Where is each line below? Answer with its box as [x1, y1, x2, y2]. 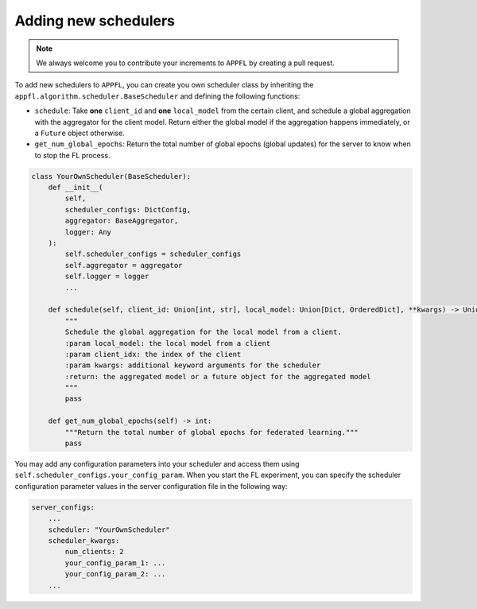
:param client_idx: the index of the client [64, 350, 242, 359]
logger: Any [64, 227, 111, 236]
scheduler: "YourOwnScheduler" [48, 525, 170, 534]
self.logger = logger [64, 272, 149, 281]
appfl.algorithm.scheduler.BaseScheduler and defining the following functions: [14, 91, 301, 101]
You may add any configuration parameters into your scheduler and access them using [14, 460, 300, 469]
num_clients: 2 [64, 547, 125, 557]
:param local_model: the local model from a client [64, 339, 271, 347]
